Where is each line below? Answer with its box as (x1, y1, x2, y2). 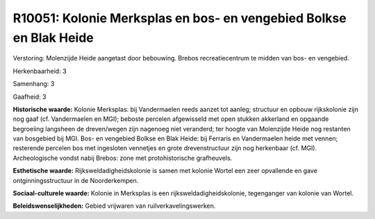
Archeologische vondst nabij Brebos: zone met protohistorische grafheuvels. (12, 154, 233, 162)
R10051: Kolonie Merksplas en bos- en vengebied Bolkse (12, 10, 347, 26)
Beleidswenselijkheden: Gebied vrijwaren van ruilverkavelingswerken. (12, 202, 216, 210)
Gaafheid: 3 (12, 92, 47, 101)
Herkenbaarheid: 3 (12, 67, 67, 75)
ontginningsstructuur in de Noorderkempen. (12, 176, 139, 184)
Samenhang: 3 (12, 80, 55, 88)
